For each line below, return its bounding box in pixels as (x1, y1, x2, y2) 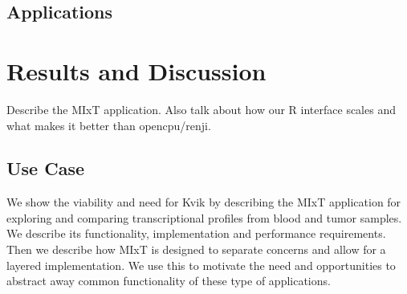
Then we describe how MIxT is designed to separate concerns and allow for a (6, 241, 386, 258)
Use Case (6, 156, 85, 181)
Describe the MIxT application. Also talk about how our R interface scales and (6, 100, 396, 117)
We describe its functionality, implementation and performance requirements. (6, 225, 386, 242)
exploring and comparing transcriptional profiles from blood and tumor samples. (6, 209, 402, 226)
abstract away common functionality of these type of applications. (6, 272, 331, 289)
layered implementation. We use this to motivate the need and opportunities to (6, 256, 396, 273)
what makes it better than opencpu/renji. (6, 116, 211, 133)
